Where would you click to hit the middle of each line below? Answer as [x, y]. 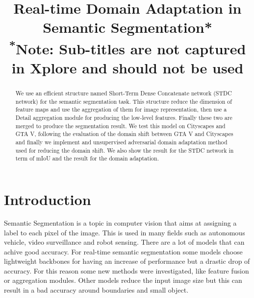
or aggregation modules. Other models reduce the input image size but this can [123, 280]
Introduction [48, 199]
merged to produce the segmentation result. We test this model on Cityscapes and [120, 126]
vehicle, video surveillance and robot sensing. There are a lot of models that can [124, 242]
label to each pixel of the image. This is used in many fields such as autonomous [125, 232]
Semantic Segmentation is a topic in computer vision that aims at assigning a [120, 222]
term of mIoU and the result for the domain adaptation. [87, 158]
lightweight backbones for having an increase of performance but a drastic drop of [127, 261]
